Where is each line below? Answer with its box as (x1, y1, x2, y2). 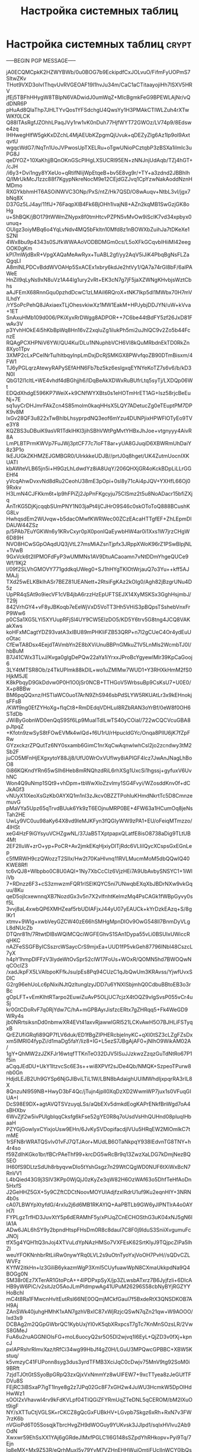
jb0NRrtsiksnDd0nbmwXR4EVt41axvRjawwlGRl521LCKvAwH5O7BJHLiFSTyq (6, 1019, 193, 1026)
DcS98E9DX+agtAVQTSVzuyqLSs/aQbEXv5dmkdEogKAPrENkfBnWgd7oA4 (6, 1100, 191, 1107)
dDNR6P (6, 99, 27, 107)
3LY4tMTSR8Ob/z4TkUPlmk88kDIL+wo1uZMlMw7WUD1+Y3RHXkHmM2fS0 (6, 666, 192, 673)
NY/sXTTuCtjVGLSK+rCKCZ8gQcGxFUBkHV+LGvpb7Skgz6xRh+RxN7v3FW (6, 1408, 192, 1416)
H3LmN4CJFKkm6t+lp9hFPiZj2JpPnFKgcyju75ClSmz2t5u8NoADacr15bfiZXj (6, 490, 193, 497)
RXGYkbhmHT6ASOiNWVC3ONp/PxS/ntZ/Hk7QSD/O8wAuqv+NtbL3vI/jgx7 (6, 188, 191, 195)
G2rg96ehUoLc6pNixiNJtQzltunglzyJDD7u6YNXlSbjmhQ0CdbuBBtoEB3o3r (6, 981, 191, 988)
